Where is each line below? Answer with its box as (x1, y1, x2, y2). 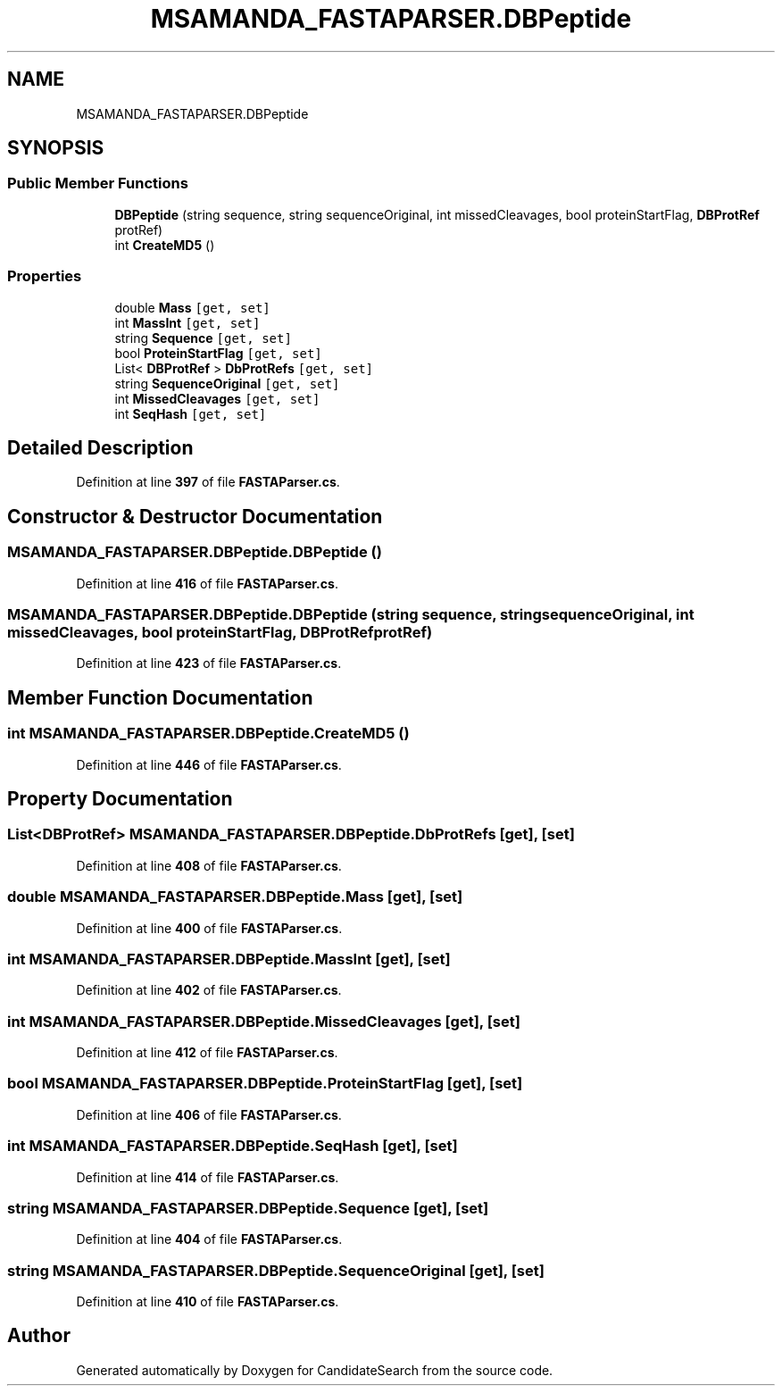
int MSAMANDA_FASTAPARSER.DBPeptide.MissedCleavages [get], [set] (7, 1012, 520, 1030)
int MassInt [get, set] (114, 314, 261, 330)
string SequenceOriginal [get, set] (114, 375, 340, 391)
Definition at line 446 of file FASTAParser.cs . (76, 756, 342, 772)
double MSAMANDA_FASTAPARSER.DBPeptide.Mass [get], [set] (7, 888, 463, 906)
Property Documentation (7, 788, 233, 811)
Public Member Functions (7, 174, 188, 193)
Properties (7, 267, 82, 286)
